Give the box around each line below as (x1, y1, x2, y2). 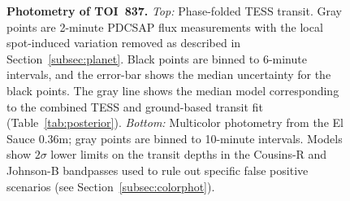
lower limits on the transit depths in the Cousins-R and (50, 146, 327, 163)
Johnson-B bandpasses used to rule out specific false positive (6, 161, 309, 178)
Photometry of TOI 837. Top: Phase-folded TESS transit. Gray (6, 2, 342, 19)
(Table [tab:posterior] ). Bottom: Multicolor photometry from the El (6, 114, 344, 131)
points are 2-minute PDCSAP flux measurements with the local (6, 18, 323, 35)
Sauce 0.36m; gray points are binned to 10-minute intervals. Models (6, 129, 343, 146)
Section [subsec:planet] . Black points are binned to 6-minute (6, 50, 307, 67)
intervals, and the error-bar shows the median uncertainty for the (6, 66, 331, 83)
